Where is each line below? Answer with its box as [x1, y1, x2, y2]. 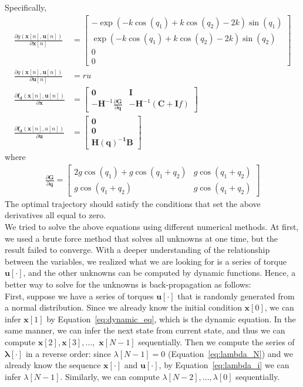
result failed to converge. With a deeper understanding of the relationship [5, 243, 270, 256]
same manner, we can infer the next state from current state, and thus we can [5, 324, 285, 336]
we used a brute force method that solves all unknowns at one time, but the [5, 232, 278, 244]
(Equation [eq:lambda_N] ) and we [168, 347, 293, 359]
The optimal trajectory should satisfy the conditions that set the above [5, 197, 261, 209]
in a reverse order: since [25, 347, 111, 359]
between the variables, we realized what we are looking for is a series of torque [5, 255, 287, 267]
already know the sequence [5, 359, 101, 371]
